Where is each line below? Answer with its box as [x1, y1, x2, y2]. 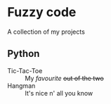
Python [7, 48, 40, 60]
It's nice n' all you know [25, 89, 93, 97]
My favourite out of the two [25, 74, 104, 82]
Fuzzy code [7, 4, 77, 20]
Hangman [7, 82, 36, 90]
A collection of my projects [7, 27, 86, 36]
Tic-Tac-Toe [7, 66, 43, 74]
